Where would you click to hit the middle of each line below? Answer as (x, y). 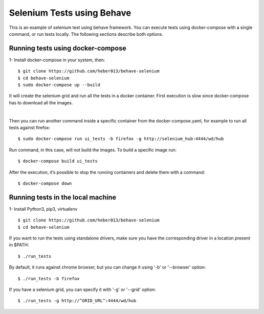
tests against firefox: (30, 127)
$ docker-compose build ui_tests (58, 161)
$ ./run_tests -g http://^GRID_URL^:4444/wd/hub (77, 301)
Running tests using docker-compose (68, 48)
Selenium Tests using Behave (70, 13)
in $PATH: (19, 245)
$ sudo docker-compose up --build (59, 85)
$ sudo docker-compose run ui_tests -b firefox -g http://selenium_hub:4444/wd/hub (121, 139)
